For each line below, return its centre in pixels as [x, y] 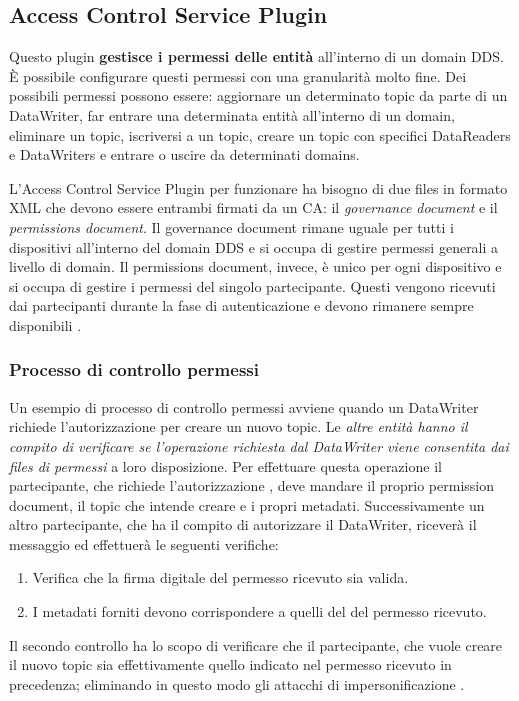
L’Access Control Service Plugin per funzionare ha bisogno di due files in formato [258, 187]
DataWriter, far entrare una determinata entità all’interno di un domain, [232, 114]
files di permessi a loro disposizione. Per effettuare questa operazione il [225, 465]
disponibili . [45, 324]
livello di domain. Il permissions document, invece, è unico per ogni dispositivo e [255, 266]
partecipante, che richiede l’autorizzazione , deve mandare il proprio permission [251, 485]
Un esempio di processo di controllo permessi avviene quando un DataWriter [244, 406]
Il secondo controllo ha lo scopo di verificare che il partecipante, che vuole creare [256, 644]
